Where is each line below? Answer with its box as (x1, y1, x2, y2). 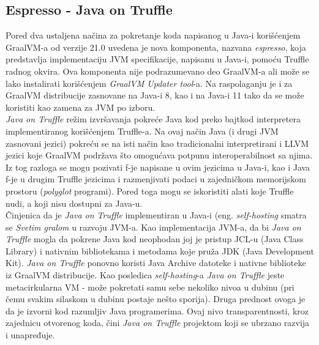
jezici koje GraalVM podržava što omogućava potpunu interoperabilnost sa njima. (6, 149, 313, 161)
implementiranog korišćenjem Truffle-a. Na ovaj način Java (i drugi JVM (6, 124, 279, 137)
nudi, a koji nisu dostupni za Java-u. (6, 196, 143, 209)
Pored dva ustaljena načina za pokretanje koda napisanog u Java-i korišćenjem (6, 29, 301, 42)
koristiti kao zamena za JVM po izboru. (6, 100, 156, 113)
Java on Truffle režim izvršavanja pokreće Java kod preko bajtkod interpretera (6, 113, 301, 125)
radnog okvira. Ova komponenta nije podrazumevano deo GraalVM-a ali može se (6, 64, 310, 77)
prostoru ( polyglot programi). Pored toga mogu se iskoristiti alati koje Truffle (6, 184, 294, 197)
